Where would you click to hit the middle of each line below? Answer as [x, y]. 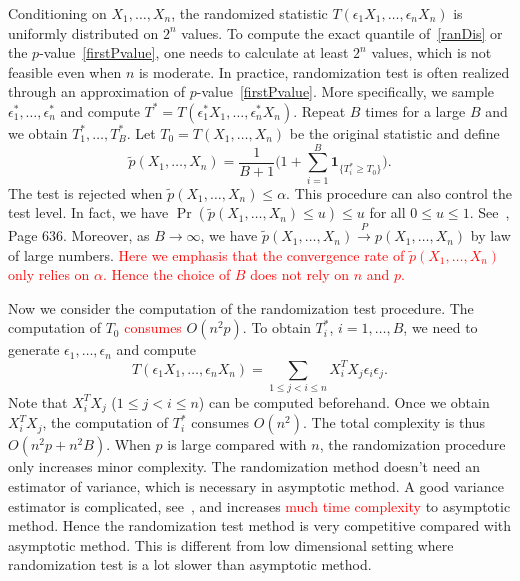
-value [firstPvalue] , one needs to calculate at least [194, 52]
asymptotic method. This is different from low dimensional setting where [231, 544]
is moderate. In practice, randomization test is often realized [324, 71]
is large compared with [237, 444]
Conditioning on [57, 13]
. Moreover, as [106, 235]
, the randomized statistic [249, 13]
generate [34, 349]
